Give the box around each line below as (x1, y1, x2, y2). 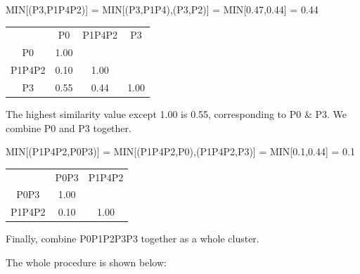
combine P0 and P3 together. (6, 120, 131, 135)
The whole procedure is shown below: (6, 254, 167, 269)
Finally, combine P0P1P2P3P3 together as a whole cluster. (6, 231, 259, 246)
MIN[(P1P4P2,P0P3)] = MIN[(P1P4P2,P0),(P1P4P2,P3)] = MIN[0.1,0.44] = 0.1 (6, 144, 355, 159)
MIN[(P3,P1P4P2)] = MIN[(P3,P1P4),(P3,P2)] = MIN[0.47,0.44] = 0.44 (6, 2, 319, 16)
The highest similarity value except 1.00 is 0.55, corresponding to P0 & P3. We (6, 106, 347, 121)
